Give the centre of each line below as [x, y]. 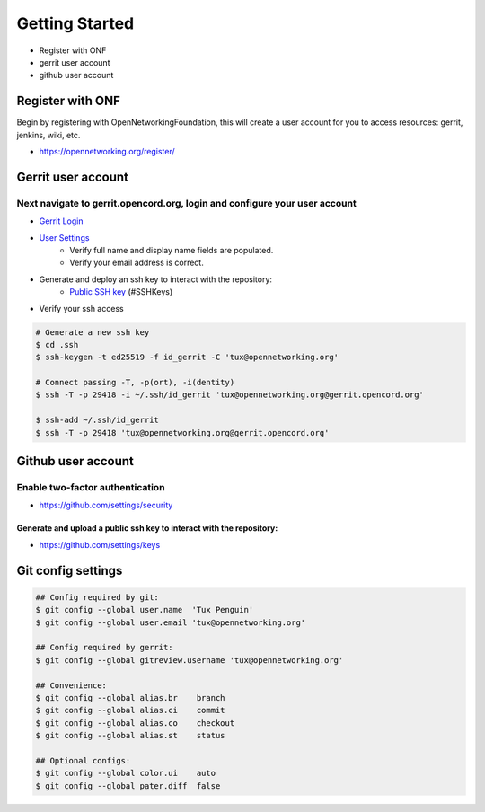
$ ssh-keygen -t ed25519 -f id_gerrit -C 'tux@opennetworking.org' [187, 357]
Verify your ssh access [82, 308]
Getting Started [75, 23]
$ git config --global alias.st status [130, 736]
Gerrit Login [61, 221]
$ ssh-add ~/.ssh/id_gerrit [97, 420]
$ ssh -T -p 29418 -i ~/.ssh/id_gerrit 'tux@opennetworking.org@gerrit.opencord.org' [229, 395]
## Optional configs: [83, 760]
